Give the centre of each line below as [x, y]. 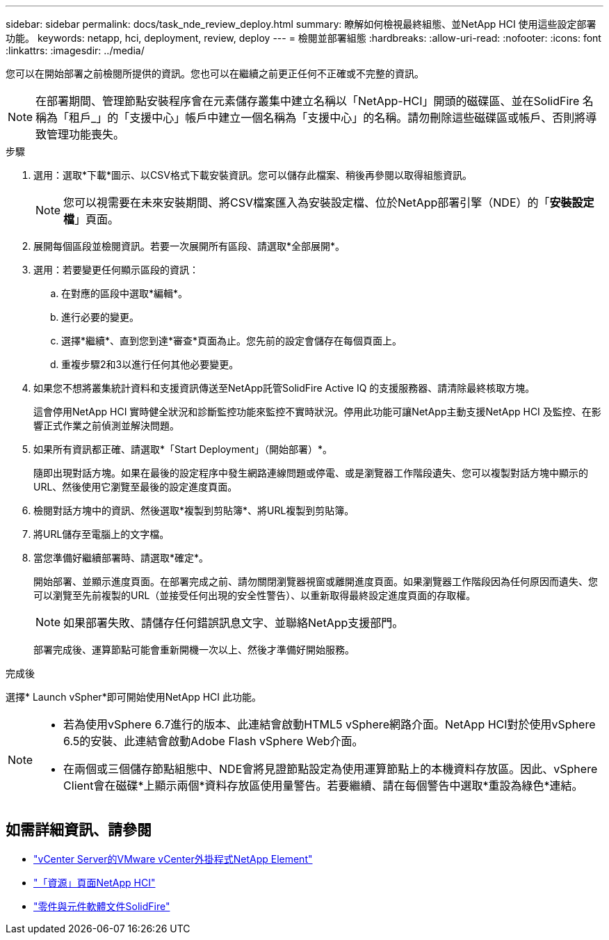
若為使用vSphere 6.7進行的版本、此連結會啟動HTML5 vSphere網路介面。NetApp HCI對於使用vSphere [330, 724]
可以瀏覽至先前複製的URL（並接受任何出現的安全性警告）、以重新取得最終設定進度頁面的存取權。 [255, 595]
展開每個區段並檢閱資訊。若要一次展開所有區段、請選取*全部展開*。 [189, 246]
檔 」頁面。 [91, 219]
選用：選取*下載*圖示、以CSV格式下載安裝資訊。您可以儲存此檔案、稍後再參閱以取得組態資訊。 [253, 175]
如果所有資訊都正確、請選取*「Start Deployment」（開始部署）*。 [183, 449]
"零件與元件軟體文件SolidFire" [102, 906]
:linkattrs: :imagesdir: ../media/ [75, 50]
